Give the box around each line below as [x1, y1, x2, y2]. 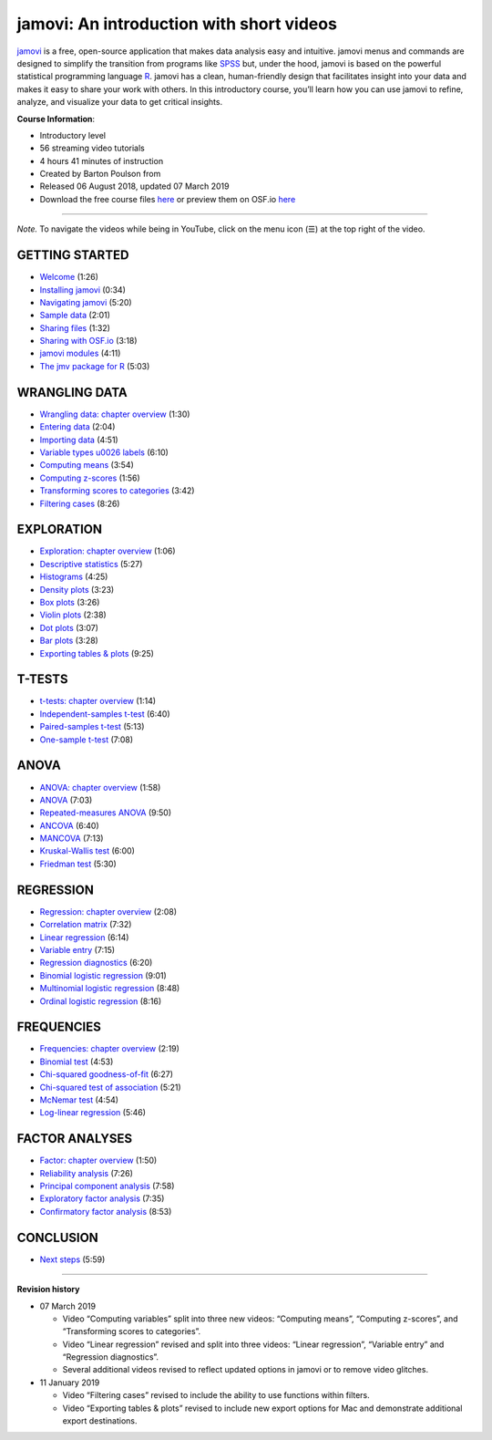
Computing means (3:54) [39, 460, 134, 471]
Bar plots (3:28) [39, 635, 99, 647]
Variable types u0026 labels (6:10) [39, 447, 169, 458]
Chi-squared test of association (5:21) [39, 1082, 181, 1093]
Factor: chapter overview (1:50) [39, 1155, 158, 1166]
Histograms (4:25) [39, 571, 108, 583]
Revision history [16, 1284, 80, 1295]
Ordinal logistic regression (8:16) [39, 995, 162, 1007]
